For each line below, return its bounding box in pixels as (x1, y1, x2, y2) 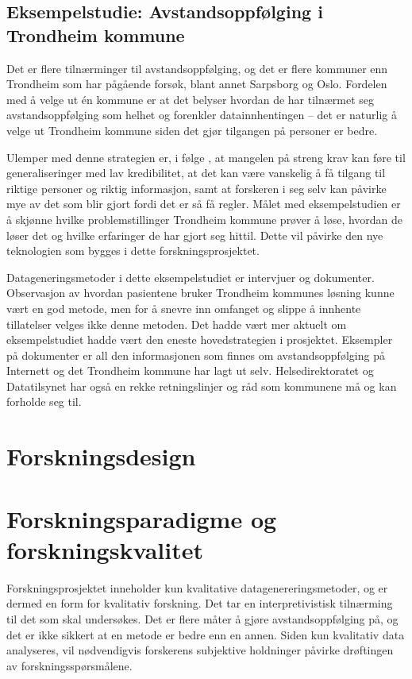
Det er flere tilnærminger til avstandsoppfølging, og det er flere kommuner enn (6, 60, 388, 76)
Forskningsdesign (6, 440, 196, 473)
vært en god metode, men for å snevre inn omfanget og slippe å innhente (6, 299, 361, 316)
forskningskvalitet (6, 533, 203, 565)
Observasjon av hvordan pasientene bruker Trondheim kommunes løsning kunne (6, 284, 395, 301)
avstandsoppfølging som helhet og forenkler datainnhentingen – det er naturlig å (6, 106, 397, 123)
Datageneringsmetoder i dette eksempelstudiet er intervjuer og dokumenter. (6, 268, 375, 285)
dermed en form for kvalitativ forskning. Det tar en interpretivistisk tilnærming (6, 595, 393, 611)
